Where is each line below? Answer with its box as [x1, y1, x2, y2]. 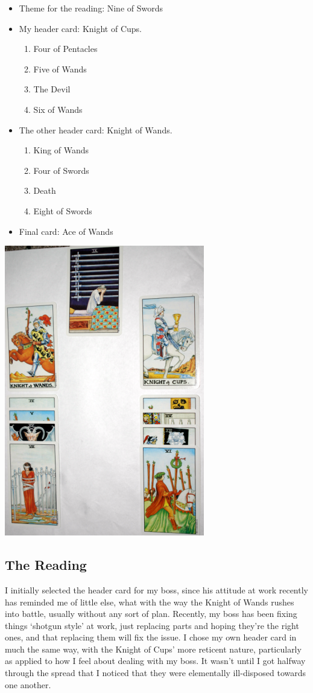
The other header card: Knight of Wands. [19, 123, 172, 136]
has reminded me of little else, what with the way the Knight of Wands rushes [5, 595, 294, 608]
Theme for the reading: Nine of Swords [19, 2, 163, 14]
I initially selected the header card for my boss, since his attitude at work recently [5, 583, 308, 596]
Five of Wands [33, 62, 87, 75]
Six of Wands [33, 103, 83, 115]
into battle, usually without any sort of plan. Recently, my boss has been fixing [5, 607, 297, 620]
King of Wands [33, 144, 89, 156]
